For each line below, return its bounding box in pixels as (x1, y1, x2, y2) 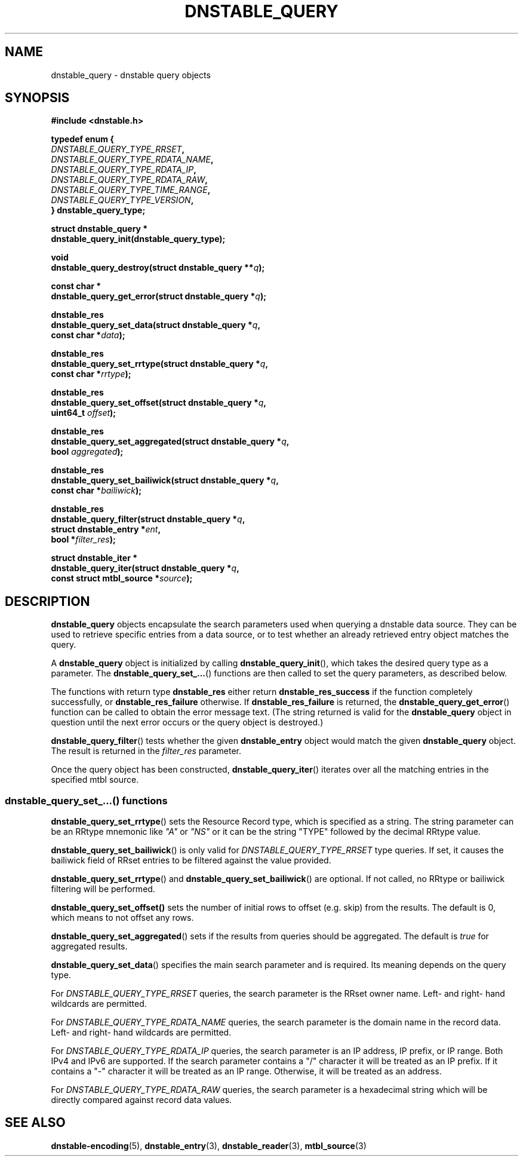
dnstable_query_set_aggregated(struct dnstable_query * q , (51, 436, 290, 447)
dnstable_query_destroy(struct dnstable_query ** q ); (51, 262, 265, 273)
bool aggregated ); (51, 446, 124, 457)
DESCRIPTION (5, 593, 90, 609)
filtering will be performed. (51, 884, 155, 895)
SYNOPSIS (5, 90, 70, 106)
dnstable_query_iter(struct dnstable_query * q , (51, 563, 239, 574)
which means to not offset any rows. (51, 912, 194, 923)
